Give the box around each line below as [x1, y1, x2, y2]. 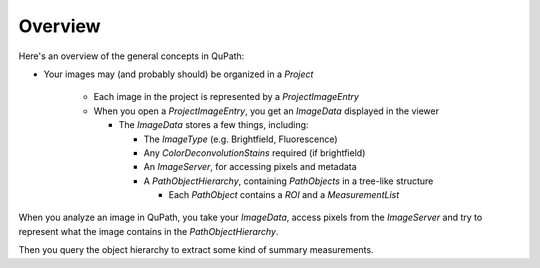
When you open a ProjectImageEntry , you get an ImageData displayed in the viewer [93, 105, 440, 117]
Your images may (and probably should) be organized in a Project [43, 68, 314, 80]
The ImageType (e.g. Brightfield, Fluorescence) [143, 133, 339, 145]
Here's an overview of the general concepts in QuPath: [18, 50, 245, 62]
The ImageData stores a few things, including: [118, 119, 309, 131]
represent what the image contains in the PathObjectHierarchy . [18, 225, 279, 237]
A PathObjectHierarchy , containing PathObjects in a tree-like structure [143, 175, 434, 187]
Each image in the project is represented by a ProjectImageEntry [93, 91, 360, 103]
